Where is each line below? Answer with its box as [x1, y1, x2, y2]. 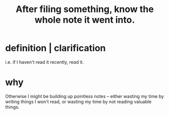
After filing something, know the [16, 4, 154, 15]
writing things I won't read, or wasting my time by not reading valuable [5, 98, 152, 104]
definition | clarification [5, 43, 106, 54]
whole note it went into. [34, 14, 135, 26]
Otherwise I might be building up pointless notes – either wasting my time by [5, 93, 164, 99]
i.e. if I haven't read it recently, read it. [5, 59, 84, 65]
